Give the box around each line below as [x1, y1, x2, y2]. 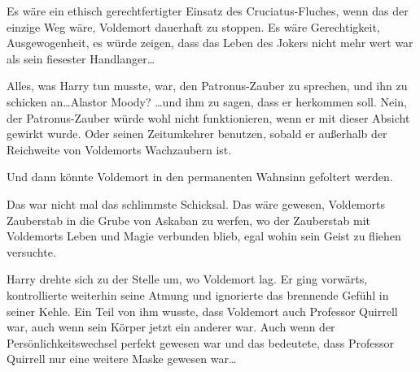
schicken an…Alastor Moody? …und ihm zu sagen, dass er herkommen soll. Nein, [7, 93, 407, 110]
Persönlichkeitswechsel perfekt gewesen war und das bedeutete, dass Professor [7, 334, 395, 351]
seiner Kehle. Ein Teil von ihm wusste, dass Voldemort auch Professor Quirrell [7, 302, 398, 319]
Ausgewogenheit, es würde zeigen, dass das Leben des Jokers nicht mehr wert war [7, 34, 413, 51]
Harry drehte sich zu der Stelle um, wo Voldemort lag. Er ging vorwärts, [7, 270, 368, 288]
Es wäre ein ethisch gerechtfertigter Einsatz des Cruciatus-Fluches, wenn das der [7, 2, 409, 19]
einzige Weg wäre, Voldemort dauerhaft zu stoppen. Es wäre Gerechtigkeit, [7, 18, 380, 35]
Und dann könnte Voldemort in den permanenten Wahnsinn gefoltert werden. [7, 168, 393, 185]
